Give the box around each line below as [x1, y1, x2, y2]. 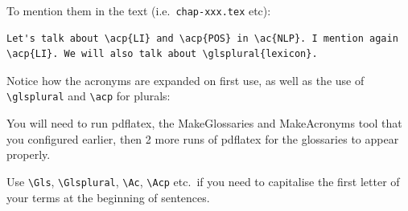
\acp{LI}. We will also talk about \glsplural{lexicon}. [6, 48, 318, 60]
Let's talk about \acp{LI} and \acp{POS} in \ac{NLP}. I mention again [6, 32, 398, 44]
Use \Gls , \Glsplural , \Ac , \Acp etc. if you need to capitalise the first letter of [6, 172, 400, 189]
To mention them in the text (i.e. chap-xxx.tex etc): [6, 2, 271, 18]
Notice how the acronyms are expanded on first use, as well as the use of [6, 71, 365, 88]
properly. [6, 146, 51, 163]
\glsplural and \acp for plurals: [6, 87, 171, 104]
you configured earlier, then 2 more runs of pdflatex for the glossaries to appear [6, 130, 399, 147]
